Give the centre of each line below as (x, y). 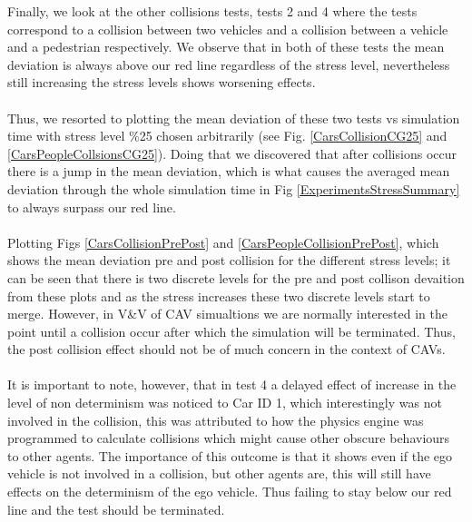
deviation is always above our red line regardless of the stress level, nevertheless (229, 64)
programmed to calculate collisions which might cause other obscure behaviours (229, 438)
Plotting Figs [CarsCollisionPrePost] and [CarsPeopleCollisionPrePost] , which (223, 242)
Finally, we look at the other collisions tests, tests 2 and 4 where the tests (212, 11)
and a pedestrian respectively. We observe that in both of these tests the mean (226, 47)
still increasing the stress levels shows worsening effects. (162, 82)
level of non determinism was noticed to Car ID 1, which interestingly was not (225, 403)
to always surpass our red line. (92, 207)
